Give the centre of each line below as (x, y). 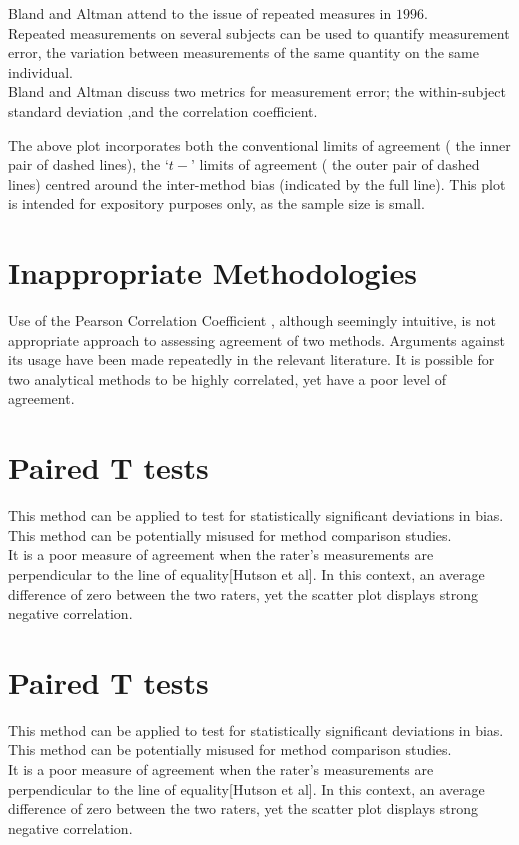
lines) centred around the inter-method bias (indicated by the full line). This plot (257, 183)
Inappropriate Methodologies (212, 272)
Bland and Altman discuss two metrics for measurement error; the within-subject (257, 91)
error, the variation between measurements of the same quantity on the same (244, 52)
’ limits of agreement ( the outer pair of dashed (335, 164)
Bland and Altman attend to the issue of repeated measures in (200, 13)
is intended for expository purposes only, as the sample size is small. (216, 203)
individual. (40, 71)
